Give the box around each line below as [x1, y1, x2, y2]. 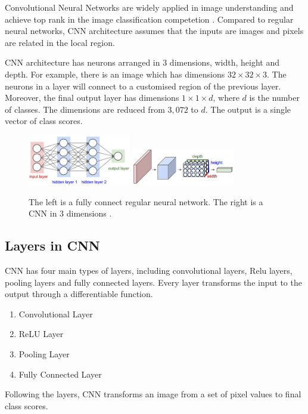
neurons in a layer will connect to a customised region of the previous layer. [5, 79, 281, 92]
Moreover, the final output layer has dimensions [5, 91, 179, 104]
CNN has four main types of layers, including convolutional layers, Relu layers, [5, 264, 293, 277]
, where [213, 91, 239, 104]
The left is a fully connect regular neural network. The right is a [29, 195, 263, 208]
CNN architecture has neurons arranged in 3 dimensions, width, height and [5, 56, 279, 69]
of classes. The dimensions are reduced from [5, 103, 165, 115]
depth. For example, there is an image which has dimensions [5, 67, 225, 80]
